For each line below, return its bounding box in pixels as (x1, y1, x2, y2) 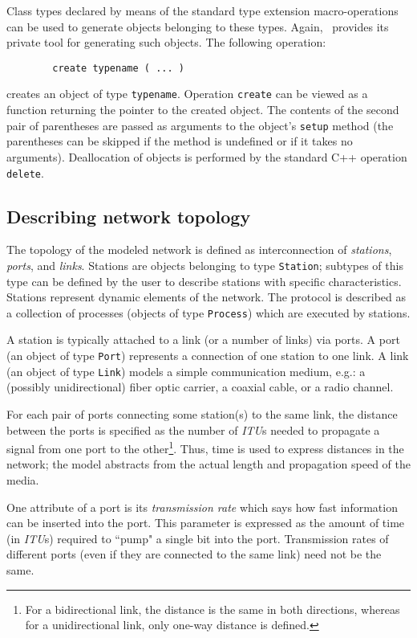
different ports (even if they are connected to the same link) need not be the (6, 546, 382, 562)
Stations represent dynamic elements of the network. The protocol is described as (6, 288, 407, 305)
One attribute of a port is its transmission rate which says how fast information (6, 498, 398, 515)
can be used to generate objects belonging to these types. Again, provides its (6, 18, 389, 35)
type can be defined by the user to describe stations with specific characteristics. (6, 272, 402, 289)
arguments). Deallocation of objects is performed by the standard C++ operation (6, 148, 407, 165)
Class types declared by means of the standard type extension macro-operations (6, 2, 399, 18)
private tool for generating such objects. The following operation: (6, 34, 326, 51)
